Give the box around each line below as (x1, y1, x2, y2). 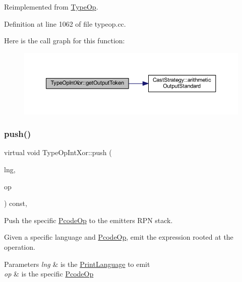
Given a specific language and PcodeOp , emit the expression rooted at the (4, 232, 233, 242)
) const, (4, 198, 27, 208)
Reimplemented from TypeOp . (4, 2, 98, 12)
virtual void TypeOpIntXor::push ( (4, 147, 112, 158)
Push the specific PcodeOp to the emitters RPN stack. (4, 215, 173, 225)
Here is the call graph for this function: (4, 35, 125, 46)
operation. (4, 242, 35, 252)
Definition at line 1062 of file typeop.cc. (4, 18, 126, 29)
